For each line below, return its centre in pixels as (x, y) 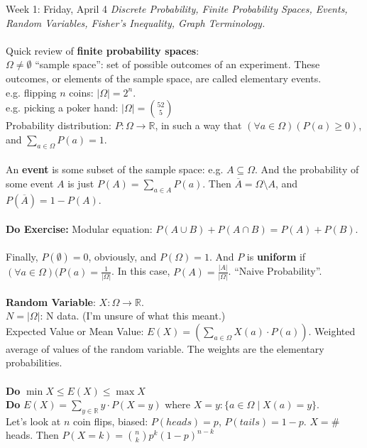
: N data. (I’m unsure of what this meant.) (133, 316)
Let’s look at (33, 421)
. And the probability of (307, 169)
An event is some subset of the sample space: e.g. (115, 169)
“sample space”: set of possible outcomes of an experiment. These (177, 64)
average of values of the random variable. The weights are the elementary (165, 348)
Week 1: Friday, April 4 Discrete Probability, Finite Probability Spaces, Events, (177, 9)
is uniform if (276, 257)
